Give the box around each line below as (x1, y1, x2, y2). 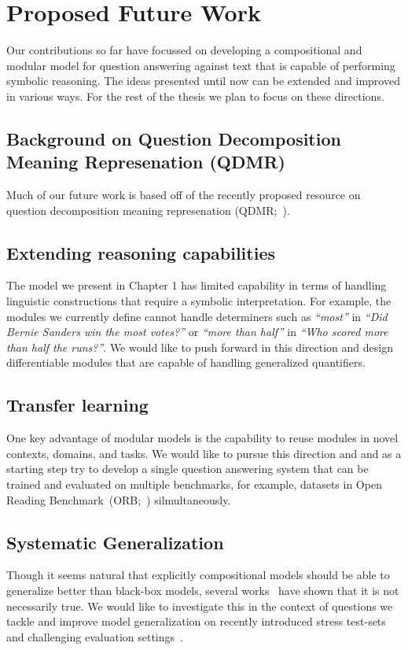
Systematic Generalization (6, 530, 224, 554)
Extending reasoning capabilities (6, 240, 276, 264)
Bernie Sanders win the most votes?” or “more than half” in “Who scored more (6, 323, 388, 340)
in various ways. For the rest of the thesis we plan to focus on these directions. (6, 87, 384, 104)
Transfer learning (6, 393, 149, 417)
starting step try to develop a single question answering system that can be (6, 460, 369, 477)
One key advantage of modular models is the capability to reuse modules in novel (6, 430, 399, 446)
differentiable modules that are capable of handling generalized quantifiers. (6, 354, 366, 371)
